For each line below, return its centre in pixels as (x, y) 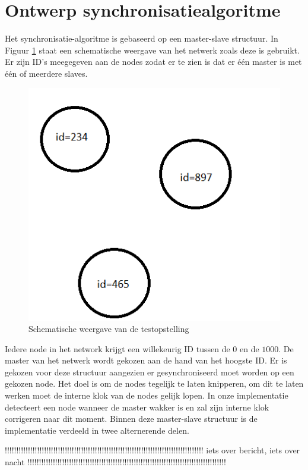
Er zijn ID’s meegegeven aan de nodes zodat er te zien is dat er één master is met (153, 62)
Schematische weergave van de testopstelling (109, 329)
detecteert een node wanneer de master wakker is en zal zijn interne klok (137, 407)
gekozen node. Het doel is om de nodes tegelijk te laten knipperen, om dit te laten (154, 383)
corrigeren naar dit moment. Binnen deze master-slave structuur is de (131, 419)
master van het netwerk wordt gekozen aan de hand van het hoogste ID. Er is (146, 360)
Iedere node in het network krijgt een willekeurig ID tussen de (118, 348)
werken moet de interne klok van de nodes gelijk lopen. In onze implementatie (147, 395)
